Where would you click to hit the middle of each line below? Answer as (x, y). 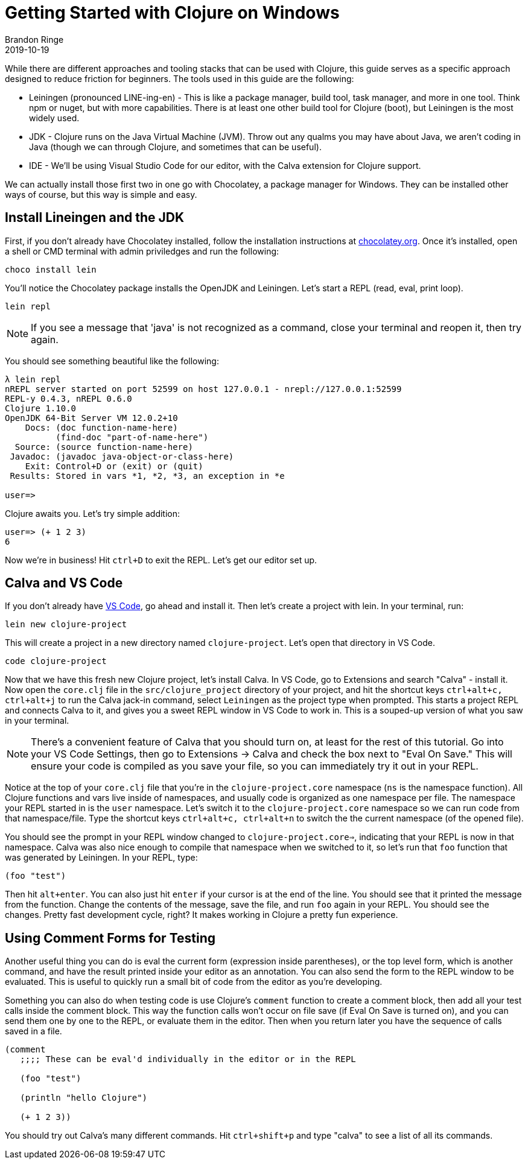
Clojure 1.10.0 (41, 408)
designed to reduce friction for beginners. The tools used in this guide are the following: (180, 78)
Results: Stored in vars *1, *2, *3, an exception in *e (147, 476)
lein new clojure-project (66, 625)
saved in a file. (33, 1031)
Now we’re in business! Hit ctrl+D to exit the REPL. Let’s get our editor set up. (161, 560)
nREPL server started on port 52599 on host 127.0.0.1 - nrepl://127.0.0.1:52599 (203, 389)
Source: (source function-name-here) (104, 447)
